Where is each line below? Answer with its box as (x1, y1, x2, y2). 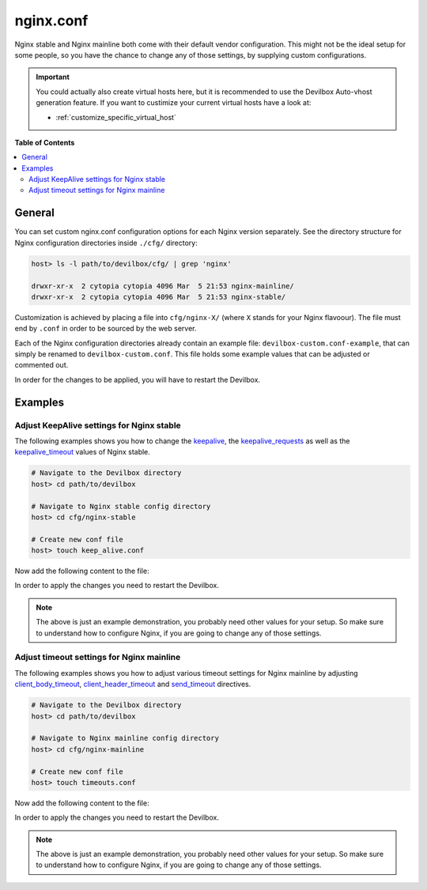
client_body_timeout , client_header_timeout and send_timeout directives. (14, 680, 251, 689)
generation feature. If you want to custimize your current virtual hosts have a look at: (36, 98, 312, 107)
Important (36, 72, 70, 82)
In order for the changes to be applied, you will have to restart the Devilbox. (14, 375, 261, 384)
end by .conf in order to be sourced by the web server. (14, 324, 197, 334)
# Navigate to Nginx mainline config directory (31, 733, 219, 743)
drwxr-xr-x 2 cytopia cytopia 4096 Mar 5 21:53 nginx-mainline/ (31, 281, 294, 290)
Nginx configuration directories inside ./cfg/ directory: (14, 238, 198, 247)
